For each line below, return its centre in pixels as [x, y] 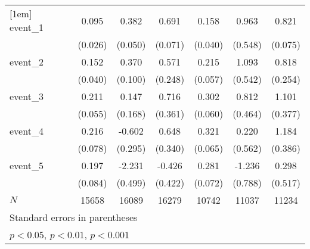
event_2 [27, 62]
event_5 [27, 165]
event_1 [27, 27]
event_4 [27, 131]
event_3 [27, 96]
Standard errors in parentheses [74, 217]
